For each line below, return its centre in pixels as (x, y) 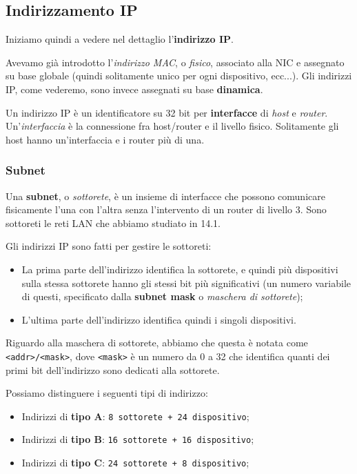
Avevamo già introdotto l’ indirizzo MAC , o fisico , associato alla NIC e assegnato (175, 62)
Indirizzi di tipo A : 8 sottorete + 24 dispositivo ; (135, 416)
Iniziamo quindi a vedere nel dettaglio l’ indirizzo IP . (120, 39)
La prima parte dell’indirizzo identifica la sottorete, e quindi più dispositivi (180, 269)
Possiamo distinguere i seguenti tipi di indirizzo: (107, 393)
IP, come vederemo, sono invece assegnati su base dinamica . (134, 89)
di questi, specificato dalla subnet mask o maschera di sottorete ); (162, 296)
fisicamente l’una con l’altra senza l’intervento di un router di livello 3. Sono (166, 209)
